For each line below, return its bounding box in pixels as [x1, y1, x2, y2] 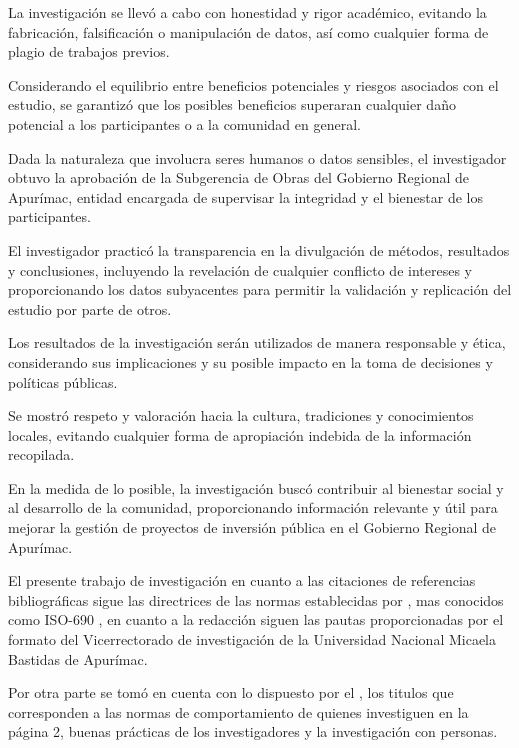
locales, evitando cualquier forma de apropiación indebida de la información [8, 424, 472, 445]
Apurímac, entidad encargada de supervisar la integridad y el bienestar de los [8, 186, 484, 207]
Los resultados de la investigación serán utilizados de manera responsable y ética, [8, 332, 506, 353]
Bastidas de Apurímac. [8, 648, 148, 669]
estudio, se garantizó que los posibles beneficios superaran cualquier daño [8, 94, 456, 115]
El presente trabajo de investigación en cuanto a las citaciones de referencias [8, 570, 476, 591]
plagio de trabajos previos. [8, 41, 170, 62]
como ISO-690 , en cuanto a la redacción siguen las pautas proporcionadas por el [8, 609, 504, 630]
